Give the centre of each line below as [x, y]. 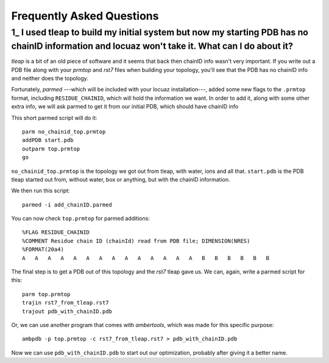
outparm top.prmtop [51, 149]
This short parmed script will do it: [54, 118]
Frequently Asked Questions [85, 16]
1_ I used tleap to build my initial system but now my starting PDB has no [160, 32]
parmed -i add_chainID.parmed [67, 205]
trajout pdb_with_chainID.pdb [67, 311]
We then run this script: [41, 191]
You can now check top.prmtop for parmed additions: [81, 219]
